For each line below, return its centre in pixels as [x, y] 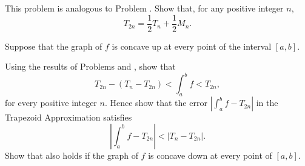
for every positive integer [51, 103]
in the [267, 103]
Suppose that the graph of [54, 46]
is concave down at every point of [210, 155]
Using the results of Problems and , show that [90, 66]
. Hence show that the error [156, 103]
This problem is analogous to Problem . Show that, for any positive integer [144, 8]
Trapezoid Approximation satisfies [69, 117]
